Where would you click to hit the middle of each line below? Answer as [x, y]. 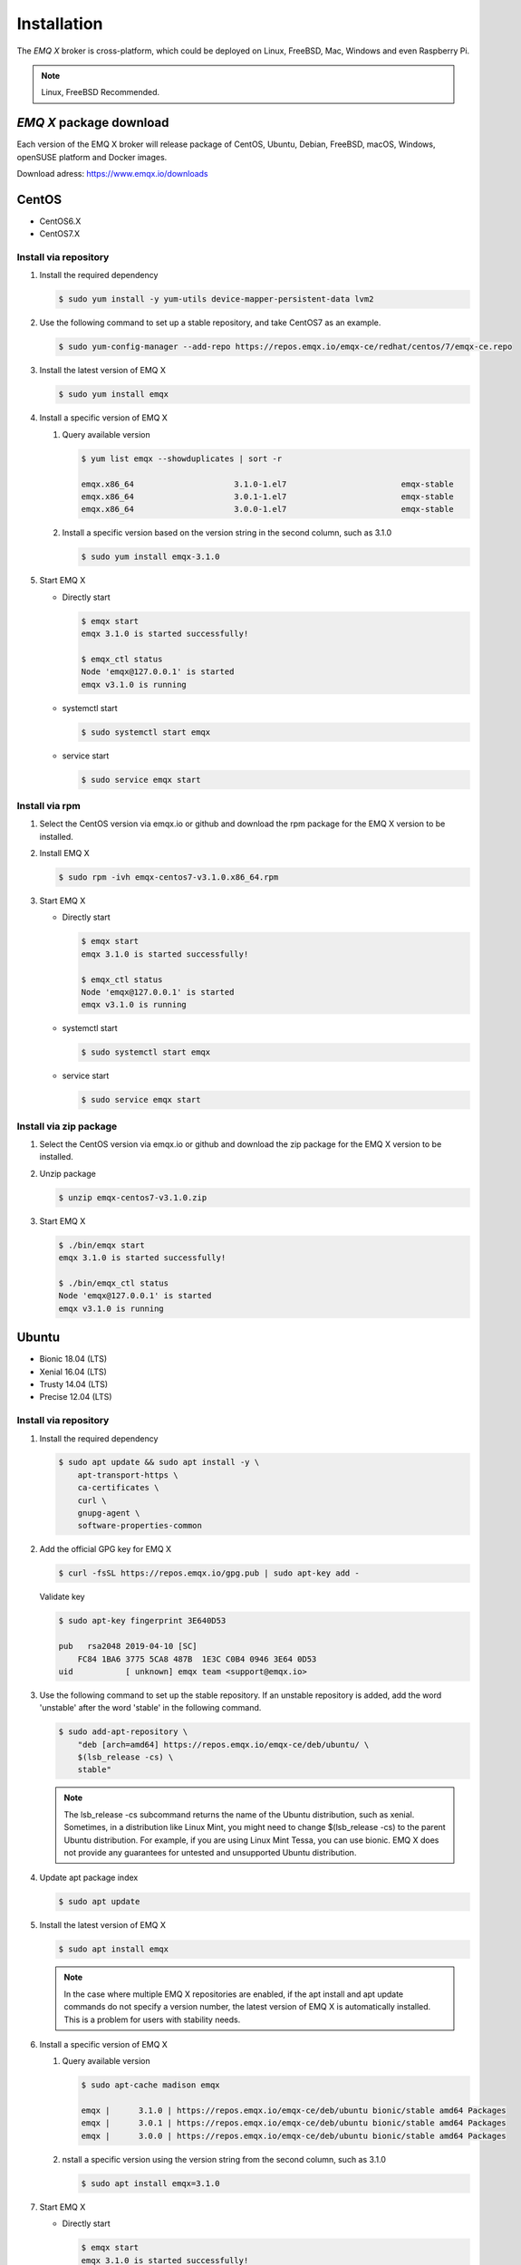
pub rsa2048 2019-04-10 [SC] [128, 1646]
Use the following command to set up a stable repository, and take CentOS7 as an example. [210, 323]
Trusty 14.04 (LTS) [74, 1384]
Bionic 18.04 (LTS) [73, 1359]
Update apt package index [89, 1878]
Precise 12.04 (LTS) [76, 1397]
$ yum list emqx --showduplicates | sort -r [182, 458]
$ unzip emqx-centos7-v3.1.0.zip [133, 1197]
